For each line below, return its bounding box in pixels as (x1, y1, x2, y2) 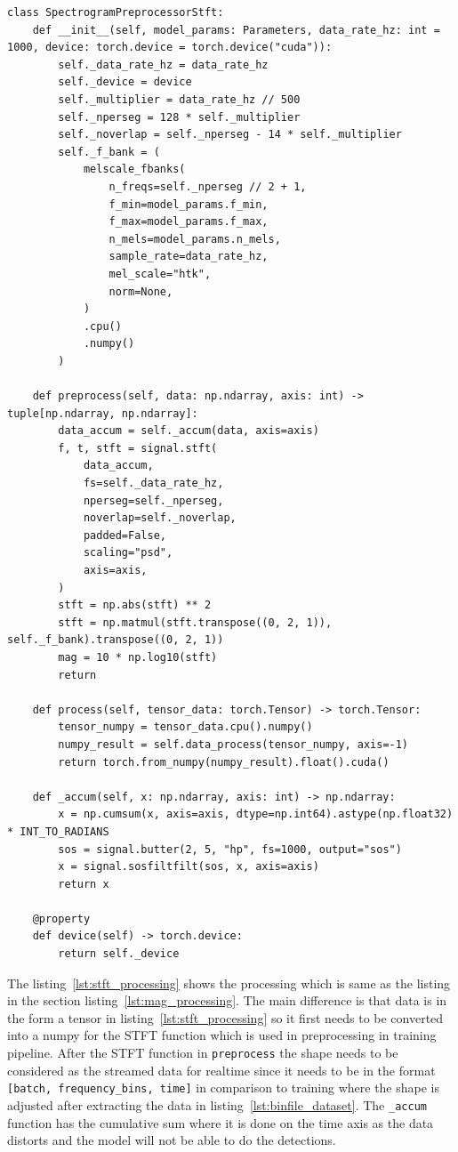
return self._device (58, 947, 180, 961)
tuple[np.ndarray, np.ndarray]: (7, 407, 198, 420)
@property (32, 912, 91, 925)
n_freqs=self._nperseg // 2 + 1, (108, 180, 307, 193)
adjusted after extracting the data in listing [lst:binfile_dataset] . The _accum (7, 1095, 427, 1114)
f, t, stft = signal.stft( (58, 441, 218, 455)
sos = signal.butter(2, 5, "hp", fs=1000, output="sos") (58, 842, 402, 856)
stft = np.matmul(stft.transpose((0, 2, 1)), (58, 616, 333, 629)
